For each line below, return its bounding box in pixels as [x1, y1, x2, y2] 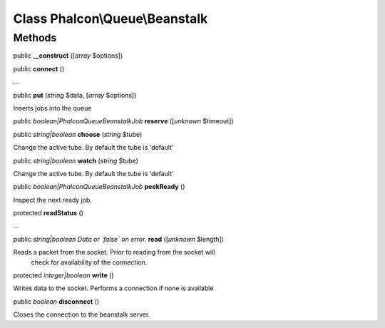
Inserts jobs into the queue [13, 103, 92, 112]
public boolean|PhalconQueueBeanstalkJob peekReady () [13, 183, 185, 191]
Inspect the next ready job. [13, 195, 93, 204]
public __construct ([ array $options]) [13, 51, 123, 60]
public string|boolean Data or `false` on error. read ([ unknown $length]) [13, 235, 225, 243]
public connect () [13, 64, 65, 73]
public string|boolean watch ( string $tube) [13, 156, 139, 165]
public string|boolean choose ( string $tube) [13, 130, 143, 138]
